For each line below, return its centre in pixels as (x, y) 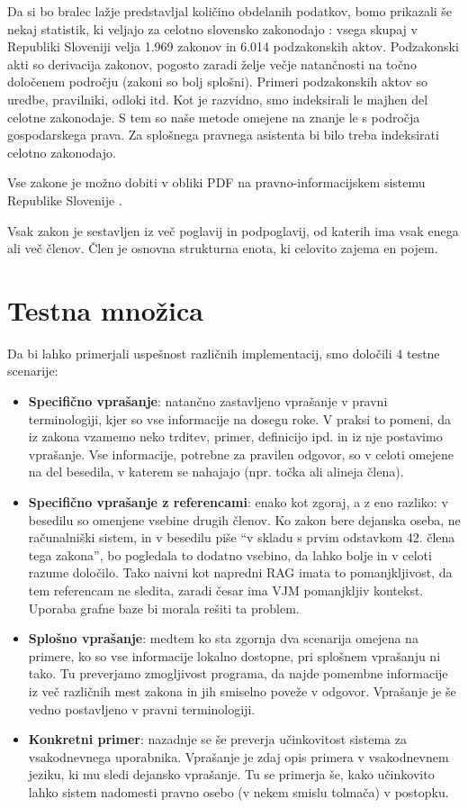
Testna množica (105, 309)
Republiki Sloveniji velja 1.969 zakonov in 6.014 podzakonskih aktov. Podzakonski (233, 46)
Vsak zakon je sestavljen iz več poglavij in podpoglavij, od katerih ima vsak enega (233, 230)
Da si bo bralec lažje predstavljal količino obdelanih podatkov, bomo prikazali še (230, 11)
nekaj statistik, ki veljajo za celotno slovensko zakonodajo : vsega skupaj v (212, 28)
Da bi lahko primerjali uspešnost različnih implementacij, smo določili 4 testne (224, 353)
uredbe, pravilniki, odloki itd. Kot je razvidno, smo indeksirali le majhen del (218, 99)
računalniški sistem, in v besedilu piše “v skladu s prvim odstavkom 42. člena (242, 537)
